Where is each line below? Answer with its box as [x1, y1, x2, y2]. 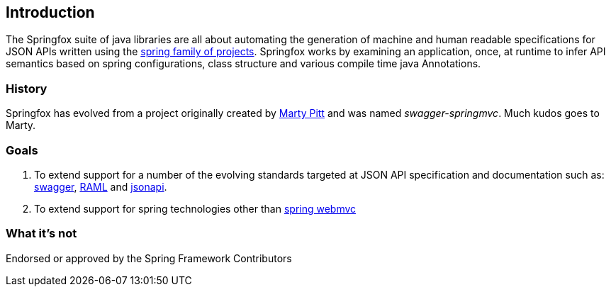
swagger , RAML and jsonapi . [34, 180, 167, 193]
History [6, 81, 47, 96]
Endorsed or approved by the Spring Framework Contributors [6, 252, 292, 264]
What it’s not [6, 226, 77, 241]
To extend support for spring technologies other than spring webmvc [34, 202, 357, 215]
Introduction [6, 4, 95, 21]
